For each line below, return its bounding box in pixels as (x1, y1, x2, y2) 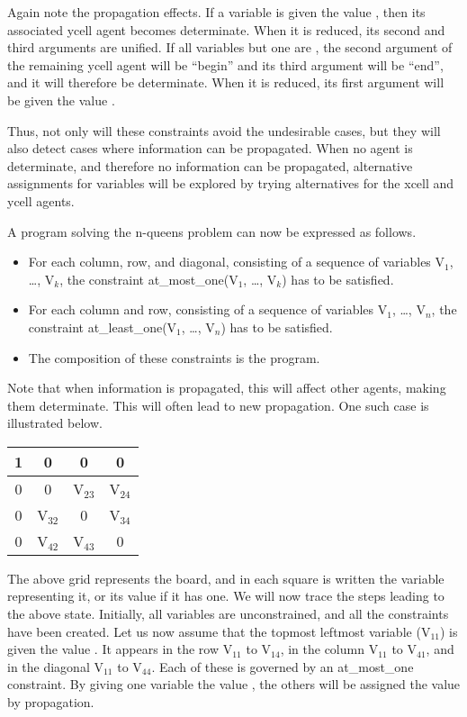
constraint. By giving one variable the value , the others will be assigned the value (7, 675, 461, 694)
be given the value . (7, 90, 115, 109)
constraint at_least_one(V (28, 317, 177, 336)
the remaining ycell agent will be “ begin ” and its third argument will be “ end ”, (7, 55, 444, 74)
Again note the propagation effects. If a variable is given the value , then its (7, 3, 426, 21)
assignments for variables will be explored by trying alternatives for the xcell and (7, 174, 454, 193)
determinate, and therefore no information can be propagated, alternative (7, 156, 413, 175)
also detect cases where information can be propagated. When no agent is (7, 139, 413, 158)
